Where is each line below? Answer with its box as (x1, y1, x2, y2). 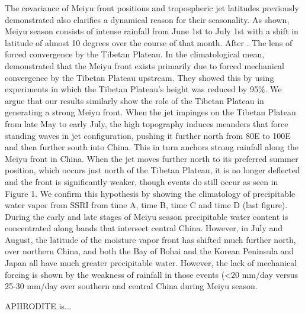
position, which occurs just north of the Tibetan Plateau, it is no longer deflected (5, 164, 300, 176)
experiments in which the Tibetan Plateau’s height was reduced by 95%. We (5, 83, 282, 95)
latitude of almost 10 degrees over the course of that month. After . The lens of (5, 36, 293, 48)
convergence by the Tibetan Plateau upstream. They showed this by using (5, 71, 274, 83)
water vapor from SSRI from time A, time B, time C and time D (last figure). (5, 199, 288, 211)
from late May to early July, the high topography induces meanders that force (5, 117, 288, 130)
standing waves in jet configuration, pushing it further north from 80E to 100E (5, 129, 291, 141)
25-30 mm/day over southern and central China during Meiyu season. (5, 280, 258, 292)
